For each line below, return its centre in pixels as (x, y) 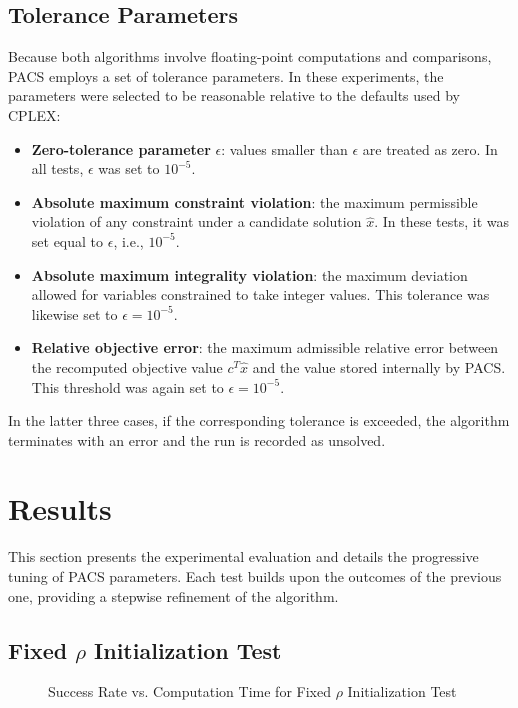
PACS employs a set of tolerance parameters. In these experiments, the (226, 75)
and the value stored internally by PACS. (379, 366)
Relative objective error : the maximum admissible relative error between (265, 347)
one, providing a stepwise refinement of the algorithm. (173, 595)
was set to (129, 168)
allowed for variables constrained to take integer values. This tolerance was (260, 294)
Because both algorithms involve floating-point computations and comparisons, (250, 56)
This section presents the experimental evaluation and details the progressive (243, 556)
